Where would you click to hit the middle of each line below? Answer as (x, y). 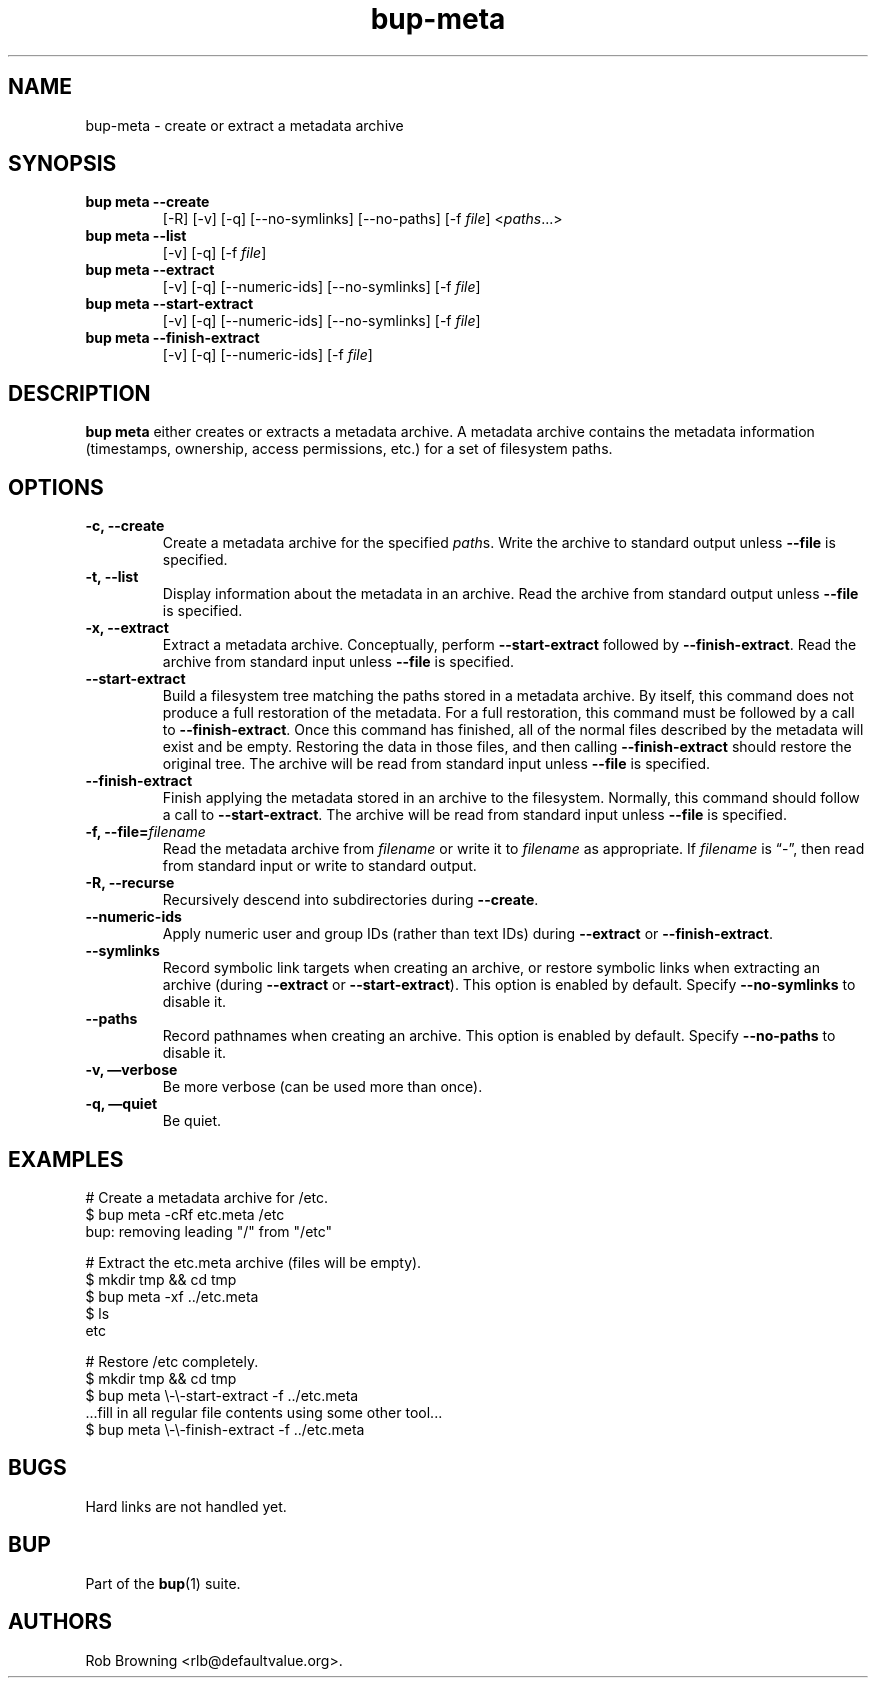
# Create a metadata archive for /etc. (207, 1197)
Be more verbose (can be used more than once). (322, 1087)
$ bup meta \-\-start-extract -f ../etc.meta (222, 1395)
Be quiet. (192, 1121)
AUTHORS (60, 1622)
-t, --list (112, 577)
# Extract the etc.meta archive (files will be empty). (253, 1262)
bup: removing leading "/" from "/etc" (209, 1231)
